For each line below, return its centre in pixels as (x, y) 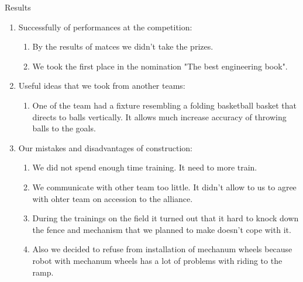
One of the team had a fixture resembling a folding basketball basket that (165, 105)
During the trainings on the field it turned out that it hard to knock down (166, 218)
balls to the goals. (64, 128)
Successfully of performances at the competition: (105, 27)
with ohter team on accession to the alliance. (113, 198)
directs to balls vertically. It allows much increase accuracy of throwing (159, 116)
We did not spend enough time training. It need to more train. (145, 167)
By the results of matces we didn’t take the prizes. (123, 46)
